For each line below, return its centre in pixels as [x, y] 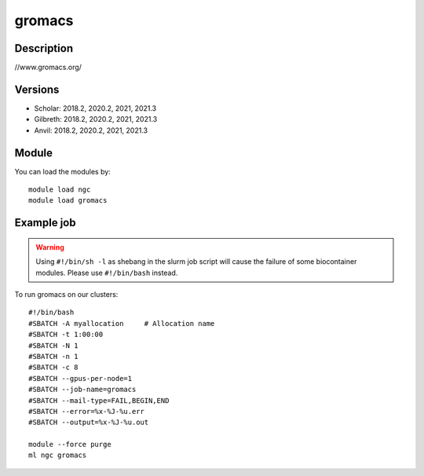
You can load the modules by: [63, 171]
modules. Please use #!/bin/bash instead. [107, 273]
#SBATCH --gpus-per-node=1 [80, 378]
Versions [37, 89]
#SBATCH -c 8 [53, 368]
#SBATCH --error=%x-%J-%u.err [87, 411]
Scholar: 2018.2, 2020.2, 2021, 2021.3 [95, 108]
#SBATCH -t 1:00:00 [66, 335]
